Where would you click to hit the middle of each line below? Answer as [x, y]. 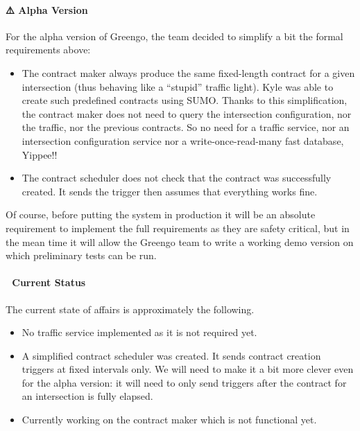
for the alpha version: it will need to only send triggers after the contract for [184, 382]
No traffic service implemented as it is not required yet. [139, 332]
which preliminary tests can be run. [81, 255]
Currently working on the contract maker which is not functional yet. [169, 420]
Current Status [49, 282]
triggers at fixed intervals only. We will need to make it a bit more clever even [188, 369]
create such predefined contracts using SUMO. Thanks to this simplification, [185, 100]
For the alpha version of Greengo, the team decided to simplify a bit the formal [174, 36]
